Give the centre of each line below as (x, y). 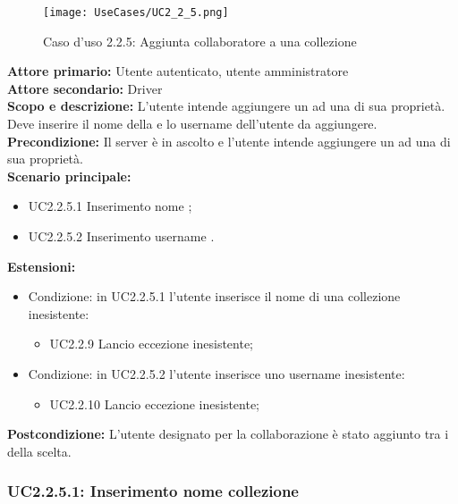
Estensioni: (42, 266)
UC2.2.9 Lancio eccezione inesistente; (152, 344)
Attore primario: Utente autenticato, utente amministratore (178, 71)
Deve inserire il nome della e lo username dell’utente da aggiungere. (192, 124)
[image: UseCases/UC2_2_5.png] (136, 13)
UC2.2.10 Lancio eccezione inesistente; (155, 403)
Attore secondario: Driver (85, 88)
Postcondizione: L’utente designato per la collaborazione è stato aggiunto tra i (228, 434)
